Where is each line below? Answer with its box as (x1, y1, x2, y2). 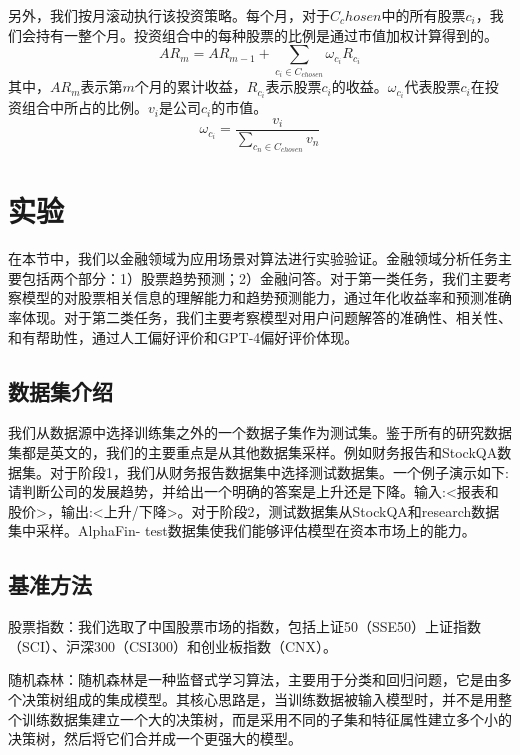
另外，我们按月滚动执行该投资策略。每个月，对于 (8, 5, 330, 25)
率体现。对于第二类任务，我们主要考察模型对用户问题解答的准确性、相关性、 (8, 307, 512, 328)
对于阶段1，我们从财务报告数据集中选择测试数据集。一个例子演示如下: (49, 461, 509, 482)
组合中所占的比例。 (21, 97, 148, 118)
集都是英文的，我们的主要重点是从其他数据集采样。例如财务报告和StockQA (8, 442, 498, 462)
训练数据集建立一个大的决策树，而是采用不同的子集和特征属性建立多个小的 (21, 708, 512, 729)
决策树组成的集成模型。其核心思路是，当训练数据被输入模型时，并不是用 (21, 688, 498, 709)
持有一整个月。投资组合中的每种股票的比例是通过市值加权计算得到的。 (35, 24, 498, 45)
